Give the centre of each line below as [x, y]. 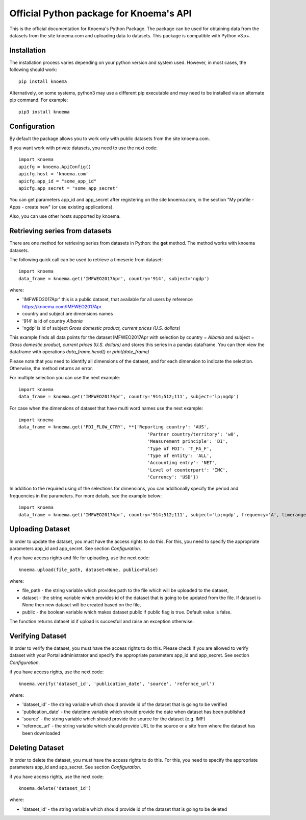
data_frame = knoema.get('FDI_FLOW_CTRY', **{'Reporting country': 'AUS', [114, 427]
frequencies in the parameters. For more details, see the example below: [86, 495]
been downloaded [41, 733]
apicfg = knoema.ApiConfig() [55, 167]
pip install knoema [43, 81]
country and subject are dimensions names [68, 314]
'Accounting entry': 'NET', [182, 463]
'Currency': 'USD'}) [173, 477]
